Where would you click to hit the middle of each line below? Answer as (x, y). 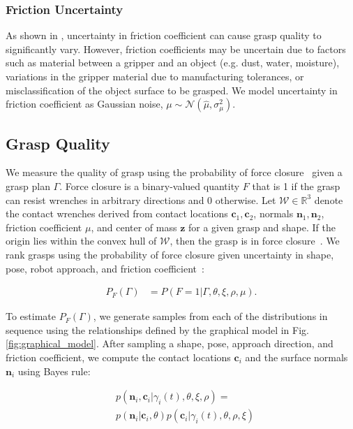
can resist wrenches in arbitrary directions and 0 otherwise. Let (141, 199)
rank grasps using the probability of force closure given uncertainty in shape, (170, 254)
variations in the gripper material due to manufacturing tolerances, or (155, 76)
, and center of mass (134, 227)
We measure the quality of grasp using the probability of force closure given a (174, 172)
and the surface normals (296, 357)
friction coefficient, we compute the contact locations (118, 357)
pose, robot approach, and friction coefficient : (105, 268)
